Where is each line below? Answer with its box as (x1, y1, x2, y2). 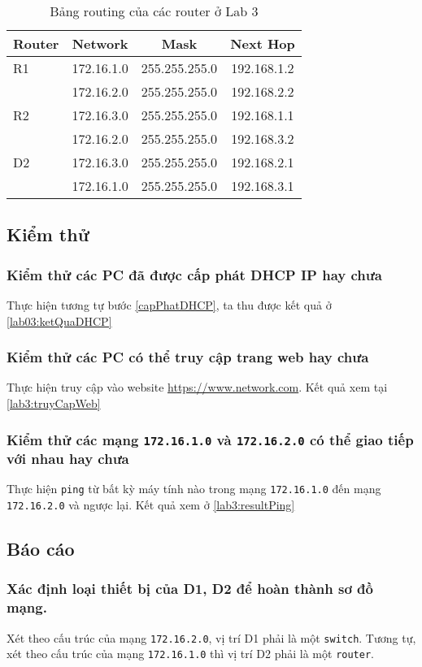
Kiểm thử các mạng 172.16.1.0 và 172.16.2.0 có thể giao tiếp (7, 429, 414, 449)
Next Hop (230, 34, 295, 53)
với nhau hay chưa (7, 448, 129, 468)
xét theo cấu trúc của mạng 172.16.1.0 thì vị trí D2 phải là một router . (7, 645, 374, 662)
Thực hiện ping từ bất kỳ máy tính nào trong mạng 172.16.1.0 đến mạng (7, 480, 381, 497)
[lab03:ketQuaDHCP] (7, 312, 112, 329)
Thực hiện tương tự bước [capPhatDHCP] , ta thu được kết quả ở (7, 297, 332, 313)
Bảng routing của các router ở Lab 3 (50, 2, 259, 20)
